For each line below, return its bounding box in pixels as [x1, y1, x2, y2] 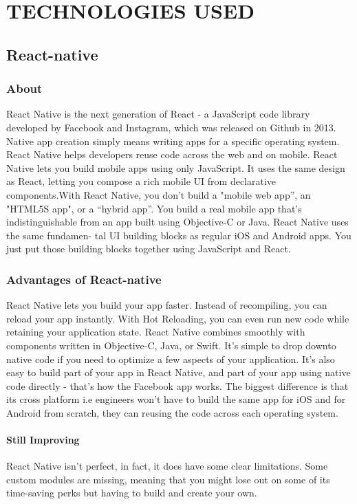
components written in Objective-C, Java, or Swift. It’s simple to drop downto [6, 338, 336, 352]
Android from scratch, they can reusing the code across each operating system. [6, 405, 338, 419]
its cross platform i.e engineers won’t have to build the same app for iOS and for [6, 392, 346, 406]
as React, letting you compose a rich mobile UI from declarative [6, 174, 277, 188]
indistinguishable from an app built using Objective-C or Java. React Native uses [6, 215, 349, 229]
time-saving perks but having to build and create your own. [6, 485, 257, 500]
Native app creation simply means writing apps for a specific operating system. [6, 133, 340, 148]
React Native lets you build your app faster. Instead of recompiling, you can [6, 298, 327, 312]
